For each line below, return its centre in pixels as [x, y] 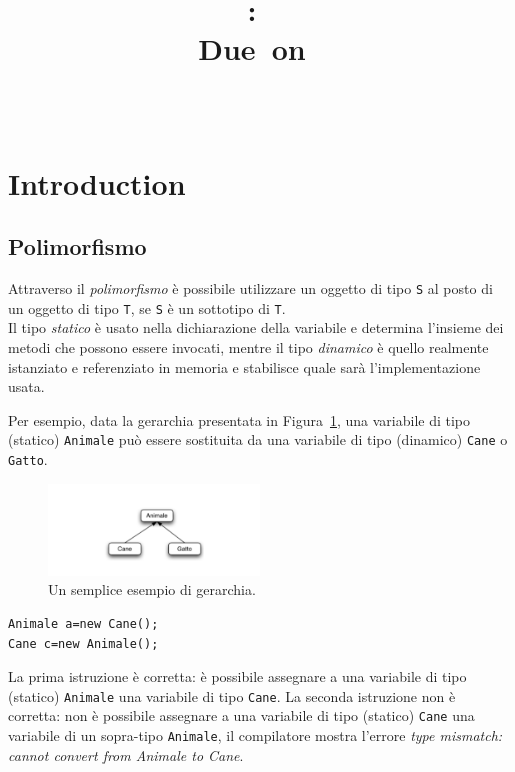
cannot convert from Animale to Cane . [126, 754]
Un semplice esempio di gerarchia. [152, 589]
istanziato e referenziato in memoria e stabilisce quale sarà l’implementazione [244, 366]
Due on [252, 48]
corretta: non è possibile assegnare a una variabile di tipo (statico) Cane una [241, 715]
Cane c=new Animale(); [83, 643]
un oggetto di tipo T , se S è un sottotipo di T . [147, 307]
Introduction [97, 182]
